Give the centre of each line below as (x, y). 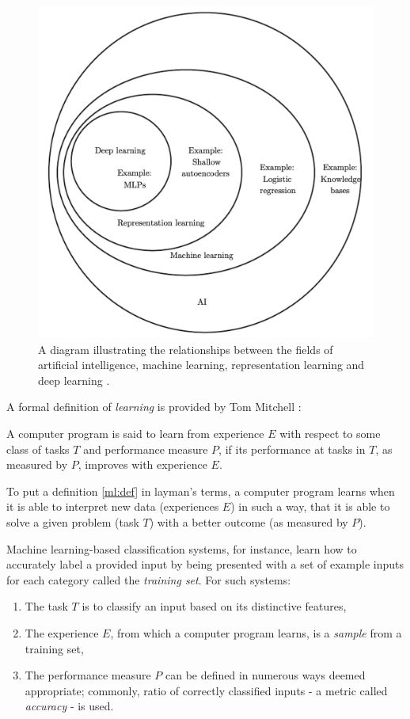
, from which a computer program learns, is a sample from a (256, 632)
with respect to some (330, 433)
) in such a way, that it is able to (310, 506)
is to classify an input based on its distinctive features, (214, 606)
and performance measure (146, 449)
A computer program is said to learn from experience (135, 433)
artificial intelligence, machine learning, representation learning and (201, 365)
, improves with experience (142, 464)
